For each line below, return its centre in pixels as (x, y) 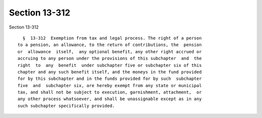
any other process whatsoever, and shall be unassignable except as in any (110, 99)
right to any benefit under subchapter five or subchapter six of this (110, 65)
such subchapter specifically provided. (66, 106)
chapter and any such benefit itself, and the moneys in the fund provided (110, 72)
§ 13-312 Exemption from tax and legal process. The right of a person (112, 38)
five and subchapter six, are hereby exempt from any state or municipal (110, 85)
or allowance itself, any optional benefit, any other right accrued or (110, 52)
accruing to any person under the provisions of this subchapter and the (110, 59)
